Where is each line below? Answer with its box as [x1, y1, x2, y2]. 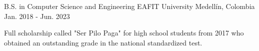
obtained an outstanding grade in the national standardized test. [4, 37, 202, 47]
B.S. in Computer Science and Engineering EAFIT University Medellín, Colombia [4, 1, 255, 11]
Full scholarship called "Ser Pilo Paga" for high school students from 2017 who [4, 27, 244, 38]
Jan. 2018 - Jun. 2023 [4, 10, 70, 21]
